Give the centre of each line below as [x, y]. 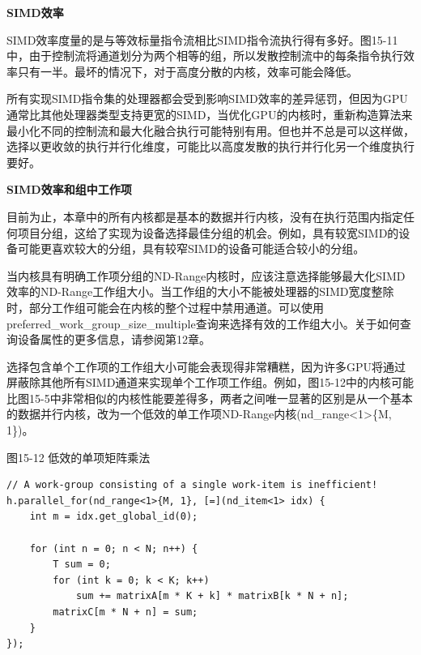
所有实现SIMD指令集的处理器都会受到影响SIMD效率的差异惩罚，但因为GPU [207, 98]
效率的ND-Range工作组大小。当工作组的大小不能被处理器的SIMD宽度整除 [200, 291]
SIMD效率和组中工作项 [69, 189]
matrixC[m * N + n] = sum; [125, 612]
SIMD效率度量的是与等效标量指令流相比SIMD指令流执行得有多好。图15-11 [202, 39]
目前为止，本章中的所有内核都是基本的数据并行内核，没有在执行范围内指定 [205, 216]
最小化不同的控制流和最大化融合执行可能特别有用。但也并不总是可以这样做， [210, 130]
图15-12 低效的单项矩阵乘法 [79, 457]
